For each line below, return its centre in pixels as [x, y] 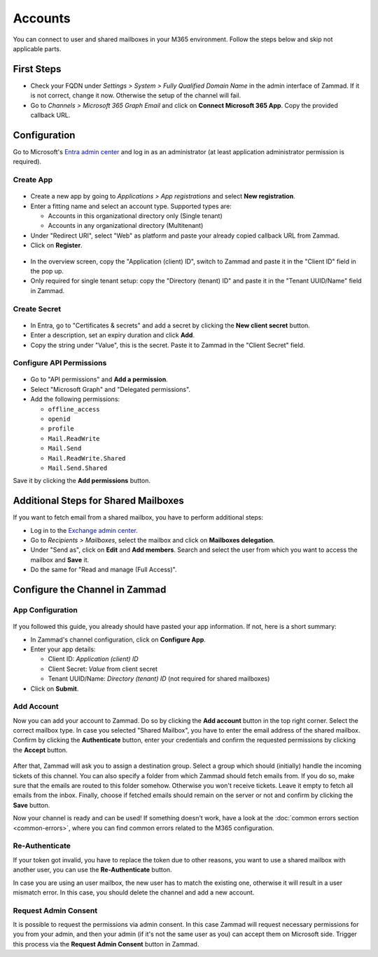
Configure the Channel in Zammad [90, 590]
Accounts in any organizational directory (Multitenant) [126, 226]
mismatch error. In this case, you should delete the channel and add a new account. [134, 892]
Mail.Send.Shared [78, 468]
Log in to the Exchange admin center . [84, 530]
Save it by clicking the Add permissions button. [82, 481]
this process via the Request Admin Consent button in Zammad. [106, 944]
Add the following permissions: [75, 399]
